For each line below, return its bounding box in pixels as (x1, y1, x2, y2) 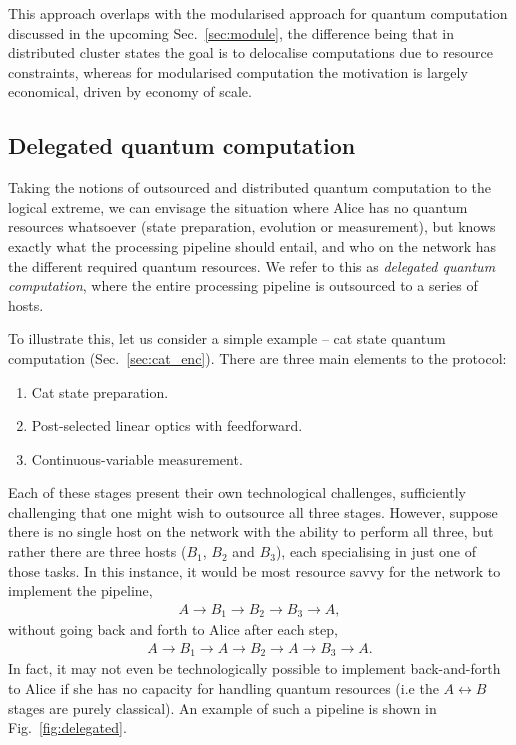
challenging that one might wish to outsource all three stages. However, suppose (8, 501, 498, 522)
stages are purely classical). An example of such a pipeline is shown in (8, 697, 437, 718)
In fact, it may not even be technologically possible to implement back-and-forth (8, 658, 501, 679)
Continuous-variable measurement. (31, 448, 243, 469)
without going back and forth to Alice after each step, (8, 619, 338, 640)
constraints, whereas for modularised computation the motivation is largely (8, 61, 468, 82)
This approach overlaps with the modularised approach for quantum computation (8, 3, 508, 23)
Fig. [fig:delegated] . (8, 717, 127, 738)
